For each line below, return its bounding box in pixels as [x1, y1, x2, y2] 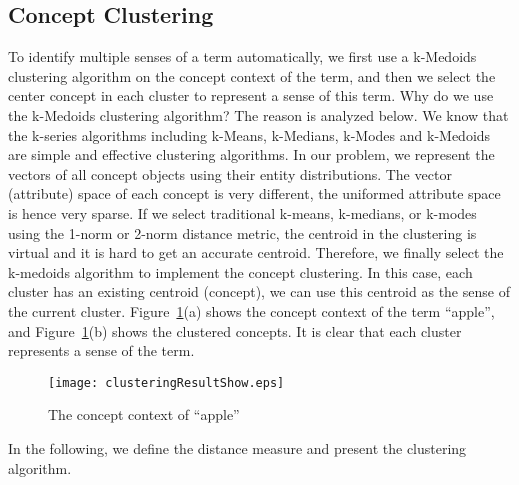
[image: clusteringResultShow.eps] [48, 375, 285, 390]
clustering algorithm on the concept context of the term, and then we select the [8, 65, 496, 86]
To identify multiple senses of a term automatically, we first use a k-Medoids [8, 46, 477, 67]
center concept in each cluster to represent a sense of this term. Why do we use [8, 85, 494, 106]
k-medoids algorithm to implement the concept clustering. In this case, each [8, 261, 473, 282]
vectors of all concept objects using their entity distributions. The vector [8, 163, 452, 184]
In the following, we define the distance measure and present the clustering [8, 437, 467, 458]
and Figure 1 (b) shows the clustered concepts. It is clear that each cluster [8, 320, 462, 341]
